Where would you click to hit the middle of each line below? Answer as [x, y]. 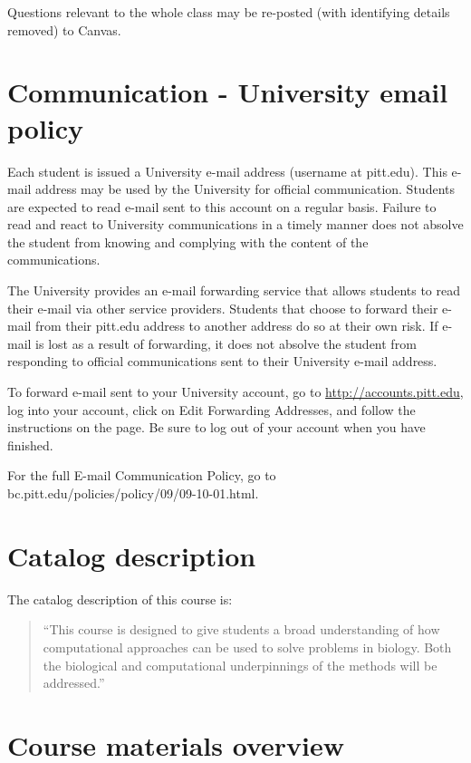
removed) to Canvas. [64, 29]
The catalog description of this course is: [120, 599]
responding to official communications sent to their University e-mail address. [222, 361]
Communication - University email [228, 92]
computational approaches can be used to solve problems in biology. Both [247, 647]
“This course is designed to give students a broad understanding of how [241, 629]
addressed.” [74, 683]
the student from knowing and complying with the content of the [188, 241]
